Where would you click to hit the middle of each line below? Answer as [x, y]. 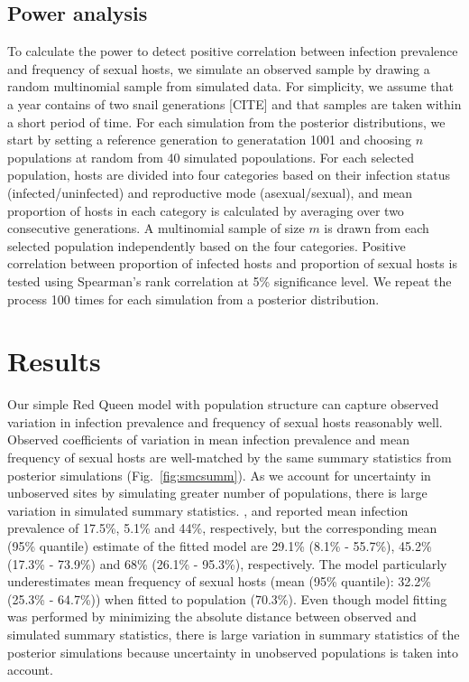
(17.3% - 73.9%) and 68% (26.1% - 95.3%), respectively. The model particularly [227, 563]
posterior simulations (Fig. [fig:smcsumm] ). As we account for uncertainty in [219, 475]
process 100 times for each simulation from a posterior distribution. [193, 299]
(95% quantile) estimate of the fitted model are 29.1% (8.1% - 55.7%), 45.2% [220, 545]
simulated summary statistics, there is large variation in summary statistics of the [234, 634]
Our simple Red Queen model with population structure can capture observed [223, 404]
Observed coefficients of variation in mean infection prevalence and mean [208, 439]
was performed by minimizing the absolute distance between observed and [212, 617]
